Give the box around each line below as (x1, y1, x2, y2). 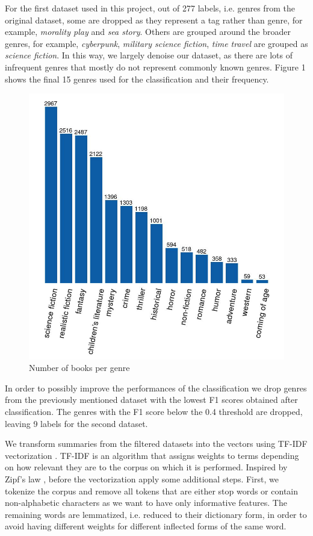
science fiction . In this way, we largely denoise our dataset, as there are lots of (5, 49, 293, 61)
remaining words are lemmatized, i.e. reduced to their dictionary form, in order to (5, 508, 307, 520)
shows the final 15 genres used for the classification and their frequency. (5, 72, 269, 85)
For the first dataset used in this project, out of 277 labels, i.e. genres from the (5, 2, 295, 14)
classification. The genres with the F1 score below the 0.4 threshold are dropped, (5, 405, 303, 418)
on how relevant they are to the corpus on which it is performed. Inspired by (5, 461, 288, 473)
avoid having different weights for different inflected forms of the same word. (5, 520, 287, 532)
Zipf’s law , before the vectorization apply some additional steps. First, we (5, 473, 279, 485)
